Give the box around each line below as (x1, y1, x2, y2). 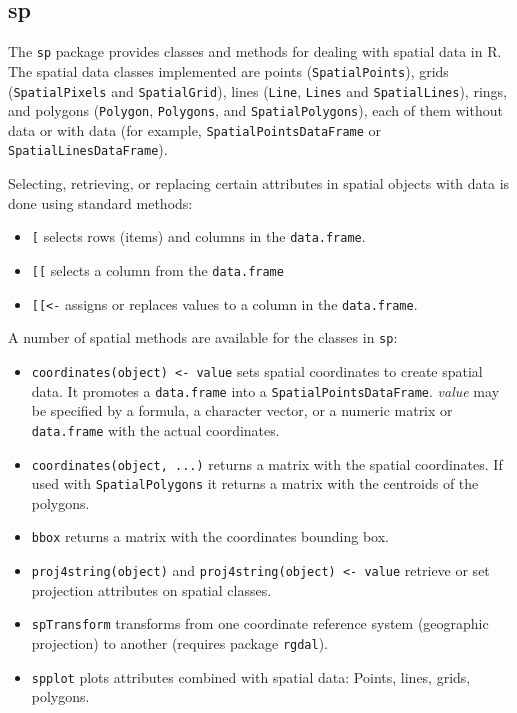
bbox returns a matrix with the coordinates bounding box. (31, 526, 390, 547)
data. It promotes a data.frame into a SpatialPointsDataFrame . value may (31, 380, 500, 401)
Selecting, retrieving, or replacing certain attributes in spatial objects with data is (8, 173, 510, 194)
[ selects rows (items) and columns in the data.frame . (31, 226, 366, 247)
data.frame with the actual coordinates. (31, 419, 280, 440)
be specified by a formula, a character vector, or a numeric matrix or (31, 400, 453, 421)
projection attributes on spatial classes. (31, 579, 272, 600)
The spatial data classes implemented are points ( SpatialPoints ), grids (8, 60, 449, 81)
